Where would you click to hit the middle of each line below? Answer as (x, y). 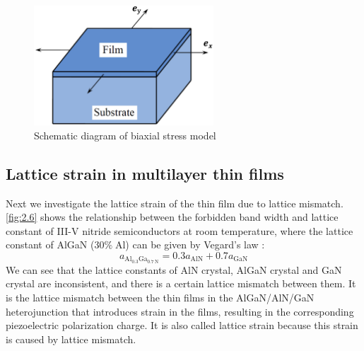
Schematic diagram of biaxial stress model (125, 135)
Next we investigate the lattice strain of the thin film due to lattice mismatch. (175, 203)
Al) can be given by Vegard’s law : (190, 244)
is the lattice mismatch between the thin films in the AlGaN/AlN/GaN (160, 297)
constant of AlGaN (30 (55, 244)
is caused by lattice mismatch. (71, 339)
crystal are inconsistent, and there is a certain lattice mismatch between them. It (181, 283)
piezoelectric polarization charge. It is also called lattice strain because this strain (182, 325)
